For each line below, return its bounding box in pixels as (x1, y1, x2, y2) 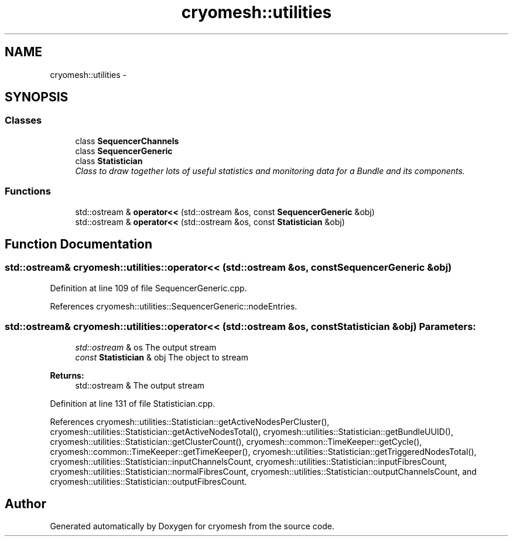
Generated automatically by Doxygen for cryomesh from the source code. (50, 521, 334, 532)
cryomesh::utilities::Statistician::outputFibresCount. (50, 476, 247, 486)
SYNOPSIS (5, 90, 69, 105)
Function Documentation (5, 236, 152, 251)
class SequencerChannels (75, 135, 179, 146)
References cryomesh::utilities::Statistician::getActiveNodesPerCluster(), (50, 416, 330, 427)
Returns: (50, 370, 84, 380)
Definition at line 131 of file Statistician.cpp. (50, 398, 216, 409)
